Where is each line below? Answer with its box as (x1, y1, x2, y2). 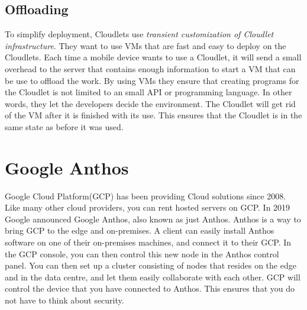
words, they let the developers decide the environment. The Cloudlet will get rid (5, 97, 296, 109)
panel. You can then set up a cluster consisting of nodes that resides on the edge (5, 259, 296, 272)
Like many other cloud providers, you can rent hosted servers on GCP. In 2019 (5, 201, 290, 214)
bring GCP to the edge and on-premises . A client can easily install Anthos (5, 224, 274, 237)
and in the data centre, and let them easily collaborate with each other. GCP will (5, 270, 300, 283)
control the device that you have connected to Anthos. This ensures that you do (5, 282, 295, 295)
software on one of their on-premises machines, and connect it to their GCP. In (5, 236, 292, 248)
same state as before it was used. (5, 120, 124, 133)
